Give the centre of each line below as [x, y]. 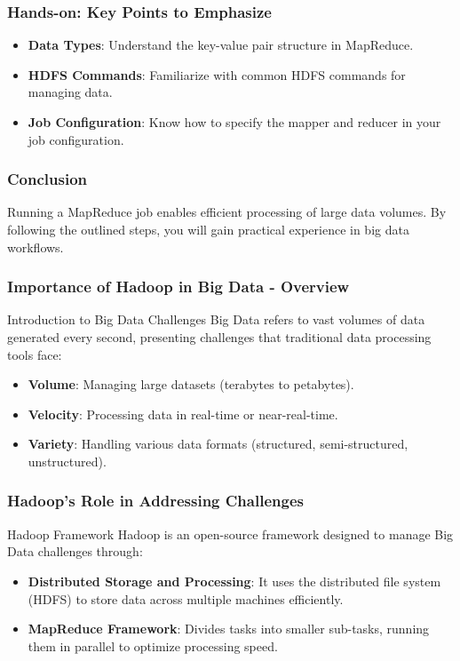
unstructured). [67, 461]
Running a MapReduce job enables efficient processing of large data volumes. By [227, 212]
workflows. [36, 247]
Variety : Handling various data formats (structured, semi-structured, [218, 444]
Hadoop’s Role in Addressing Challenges [155, 501]
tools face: [35, 354]
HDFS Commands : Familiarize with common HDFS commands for [217, 74]
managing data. [70, 92]
